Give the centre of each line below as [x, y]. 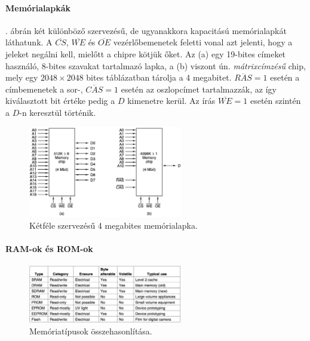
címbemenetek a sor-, [44, 89]
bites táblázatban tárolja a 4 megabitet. [159, 77]
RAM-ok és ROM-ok [49, 249]
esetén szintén [275, 101]
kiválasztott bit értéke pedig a [60, 101]
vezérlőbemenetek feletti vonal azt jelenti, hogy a [203, 42]
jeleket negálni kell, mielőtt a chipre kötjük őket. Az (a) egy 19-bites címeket [146, 53]
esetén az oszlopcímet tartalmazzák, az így [199, 89]
